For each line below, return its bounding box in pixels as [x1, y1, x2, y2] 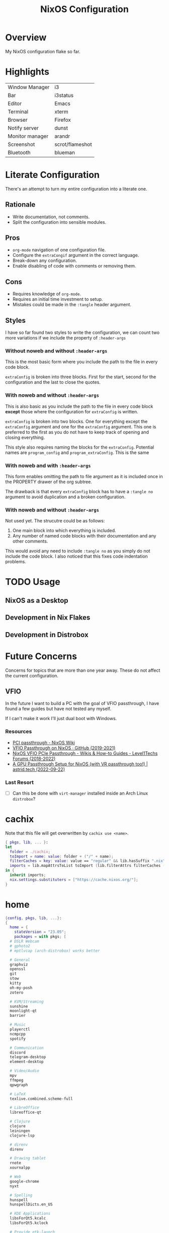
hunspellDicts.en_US [10, 1202, 53, 1207]
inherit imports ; [10, 872, 46, 878]
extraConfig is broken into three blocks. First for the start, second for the [5, 374, 156, 380]
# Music [10, 1022, 26, 1027]
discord [10, 1050, 26, 1055]
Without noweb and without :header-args [5, 347, 108, 354]
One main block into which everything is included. [12, 527, 116, 534]
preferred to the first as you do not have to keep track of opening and [5, 429, 149, 435]
